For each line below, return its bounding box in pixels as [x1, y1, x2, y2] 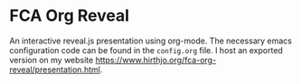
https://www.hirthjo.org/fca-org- [95, 54, 217, 65]
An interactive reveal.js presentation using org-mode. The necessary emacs [9, 35, 292, 46]
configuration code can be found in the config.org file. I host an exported [9, 44, 283, 55]
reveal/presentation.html [9, 64, 101, 75]
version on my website [9, 54, 94, 65]
